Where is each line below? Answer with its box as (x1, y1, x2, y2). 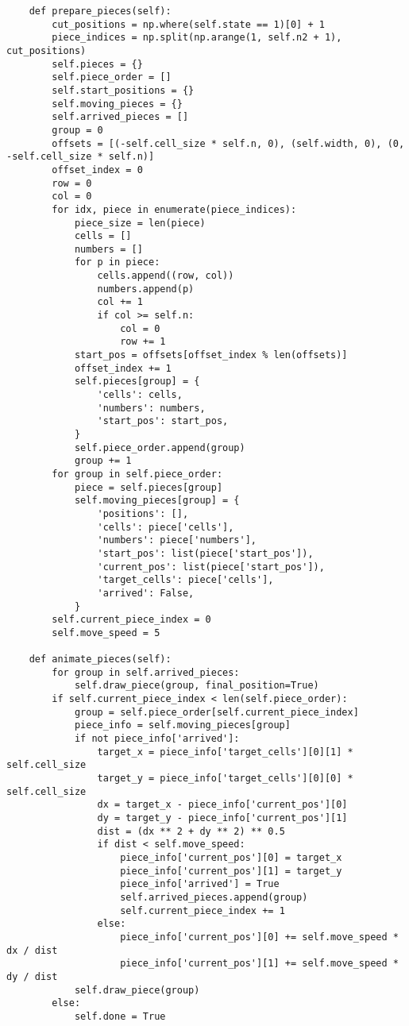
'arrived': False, (97, 587, 195, 599)
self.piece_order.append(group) (74, 442, 245, 453)
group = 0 (52, 124, 103, 136)
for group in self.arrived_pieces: (52, 666, 240, 678)
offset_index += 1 (74, 362, 172, 374)
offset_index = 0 (52, 164, 143, 175)
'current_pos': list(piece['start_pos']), (97, 561, 325, 573)
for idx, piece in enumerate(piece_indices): (52, 203, 297, 215)
